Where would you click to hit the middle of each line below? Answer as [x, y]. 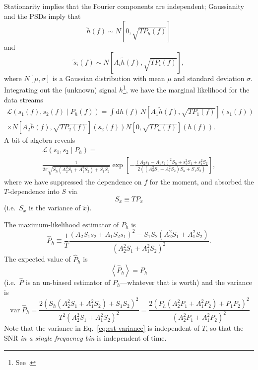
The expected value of [37, 259]
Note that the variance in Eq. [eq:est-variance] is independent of [102, 328]
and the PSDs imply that [42, 16]
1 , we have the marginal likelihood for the [186, 89]
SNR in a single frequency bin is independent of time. [85, 338]
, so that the [225, 328]
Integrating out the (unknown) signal [61, 90]
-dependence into [34, 191]
